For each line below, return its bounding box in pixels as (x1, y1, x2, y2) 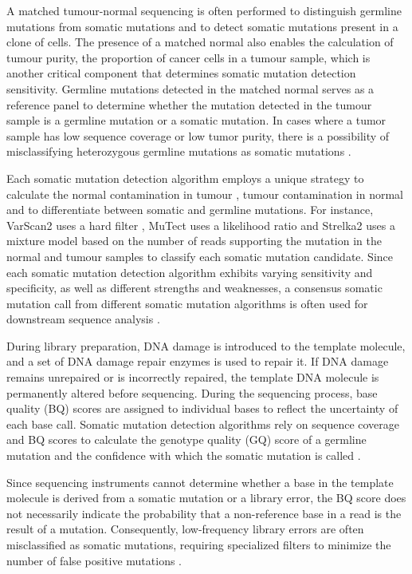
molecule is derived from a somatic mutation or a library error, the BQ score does (6, 489, 406, 506)
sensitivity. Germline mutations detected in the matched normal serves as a (6, 80, 375, 97)
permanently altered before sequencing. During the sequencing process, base (6, 384, 378, 401)
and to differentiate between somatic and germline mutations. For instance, (6, 201, 374, 218)
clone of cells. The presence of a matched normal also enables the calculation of (6, 34, 394, 50)
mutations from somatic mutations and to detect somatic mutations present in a (6, 18, 398, 34)
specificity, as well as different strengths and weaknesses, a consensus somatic (6, 279, 383, 296)
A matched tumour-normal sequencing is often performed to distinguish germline (6, 2, 402, 18)
